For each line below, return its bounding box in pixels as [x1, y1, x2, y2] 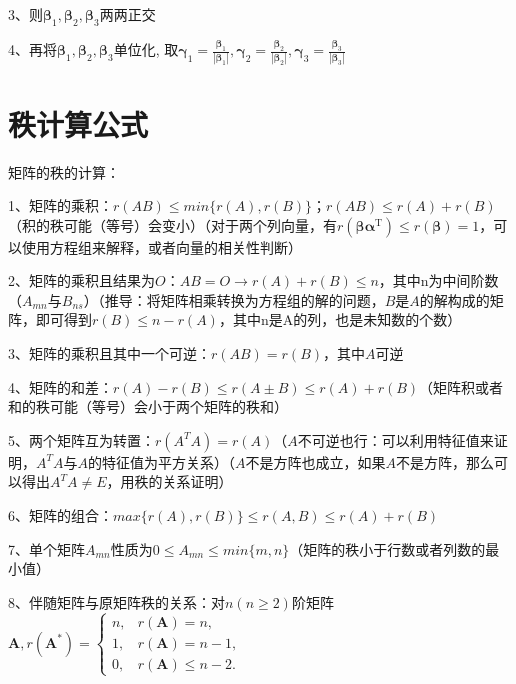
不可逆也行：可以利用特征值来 [297, 429, 494, 450]
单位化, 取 [113, 39, 179, 60]
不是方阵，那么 [396, 451, 495, 472]
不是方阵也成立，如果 [245, 451, 386, 472]
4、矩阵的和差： [8, 376, 113, 397]
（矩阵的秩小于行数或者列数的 [289, 538, 486, 559]
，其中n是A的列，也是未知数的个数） [218, 309, 462, 330]
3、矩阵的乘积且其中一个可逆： [8, 343, 211, 364]
